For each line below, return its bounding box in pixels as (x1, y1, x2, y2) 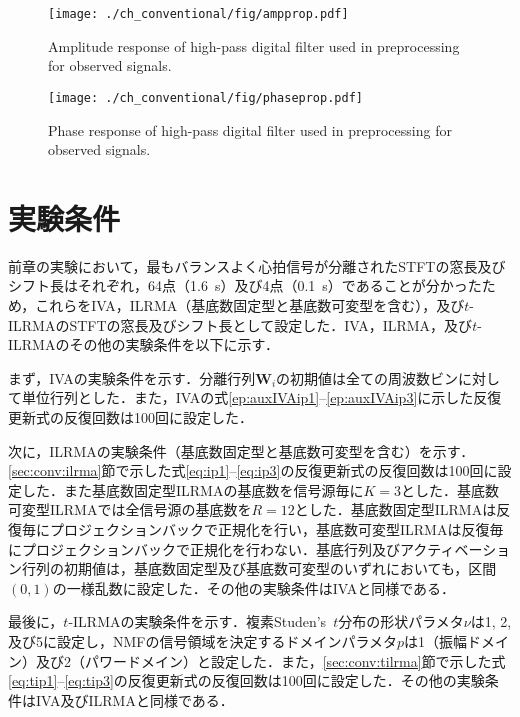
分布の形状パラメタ (338, 611, 464, 632)
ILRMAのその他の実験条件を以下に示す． (8, 334, 279, 355)
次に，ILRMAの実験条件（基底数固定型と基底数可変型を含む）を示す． (8, 440, 475, 461)
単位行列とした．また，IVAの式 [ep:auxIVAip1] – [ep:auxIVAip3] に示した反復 (21, 387, 502, 408)
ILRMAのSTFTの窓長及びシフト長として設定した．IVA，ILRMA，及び (8, 314, 473, 335)
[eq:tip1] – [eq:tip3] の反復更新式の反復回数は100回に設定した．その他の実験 (8, 670, 485, 691)
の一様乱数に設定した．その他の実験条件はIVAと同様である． (52, 577, 456, 598)
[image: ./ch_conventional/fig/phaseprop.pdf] (48, 90, 363, 105)
